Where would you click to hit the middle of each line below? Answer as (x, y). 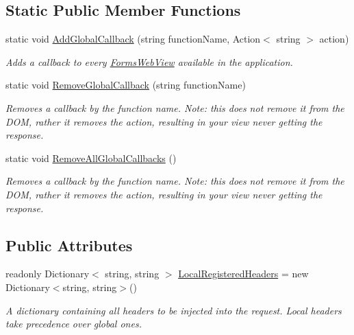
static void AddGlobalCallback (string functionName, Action (133, 39)
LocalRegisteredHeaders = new (243, 274)
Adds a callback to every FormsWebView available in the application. (149, 61)
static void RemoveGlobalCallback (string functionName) (126, 85)
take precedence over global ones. (74, 324)
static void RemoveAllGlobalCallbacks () (91, 158)
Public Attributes (69, 245)
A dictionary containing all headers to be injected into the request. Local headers (174, 310)
